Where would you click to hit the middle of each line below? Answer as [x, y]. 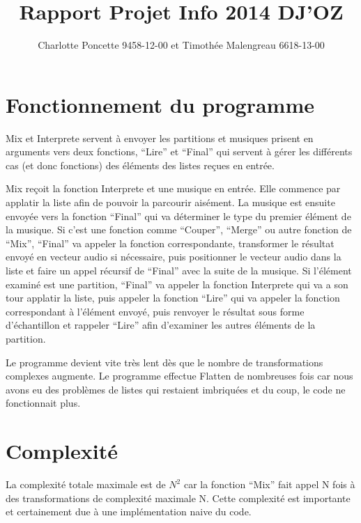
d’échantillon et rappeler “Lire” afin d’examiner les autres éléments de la [161, 325]
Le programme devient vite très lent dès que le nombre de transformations [164, 362]
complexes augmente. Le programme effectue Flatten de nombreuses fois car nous [179, 376]
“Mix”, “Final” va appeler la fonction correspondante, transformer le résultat [170, 243]
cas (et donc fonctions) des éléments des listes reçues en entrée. [140, 165]
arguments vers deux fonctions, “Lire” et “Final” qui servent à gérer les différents [179, 151]
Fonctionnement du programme [160, 104]
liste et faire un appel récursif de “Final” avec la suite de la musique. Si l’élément [179, 270]
